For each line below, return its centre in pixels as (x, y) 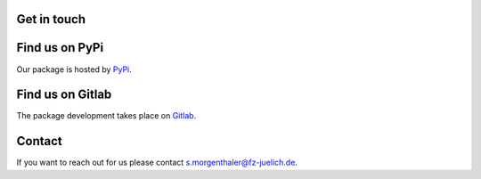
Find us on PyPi (60, 48)
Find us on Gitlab (64, 95)
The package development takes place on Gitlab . (106, 116)
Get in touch (51, 19)
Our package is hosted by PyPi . (74, 69)
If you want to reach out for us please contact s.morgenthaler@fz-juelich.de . (157, 163)
